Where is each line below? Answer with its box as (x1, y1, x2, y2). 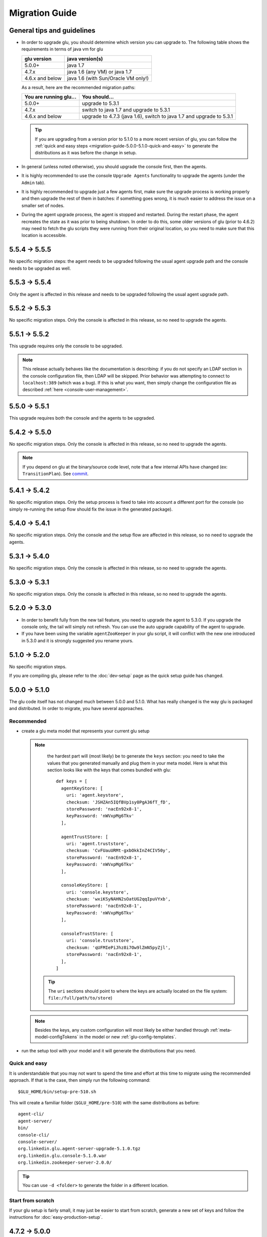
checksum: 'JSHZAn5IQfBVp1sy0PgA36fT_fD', (66, 799, 171, 805)
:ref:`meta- (210, 1027, 232, 1033)
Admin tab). (21, 180, 45, 186)
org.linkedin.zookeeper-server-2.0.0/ (18, 1160, 112, 1165)
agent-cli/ (18, 1111, 44, 1117)
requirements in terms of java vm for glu (21, 46, 103, 52)
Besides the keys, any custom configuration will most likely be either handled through (35, 1027, 209, 1033)
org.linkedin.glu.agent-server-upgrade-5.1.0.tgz (18, 1146, 141, 1151)
